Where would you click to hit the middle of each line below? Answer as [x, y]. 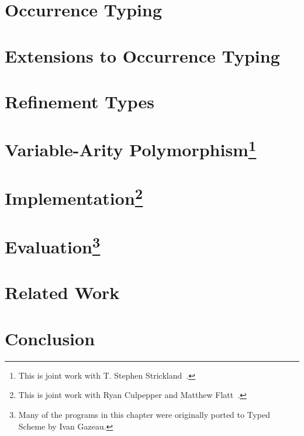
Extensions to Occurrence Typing [142, 55]
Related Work [62, 292]
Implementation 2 [74, 197]
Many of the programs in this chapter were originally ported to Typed [144, 414]
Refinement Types [80, 101]
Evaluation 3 [53, 245]
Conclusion [50, 338]
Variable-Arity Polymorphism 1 [131, 148]
